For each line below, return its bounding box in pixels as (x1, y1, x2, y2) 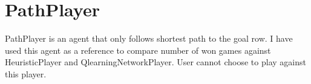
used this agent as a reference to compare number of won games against (5, 44, 271, 56)
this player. (5, 67, 47, 80)
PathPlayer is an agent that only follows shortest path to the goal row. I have (5, 32, 293, 45)
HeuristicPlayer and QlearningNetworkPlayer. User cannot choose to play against (5, 56, 306, 68)
